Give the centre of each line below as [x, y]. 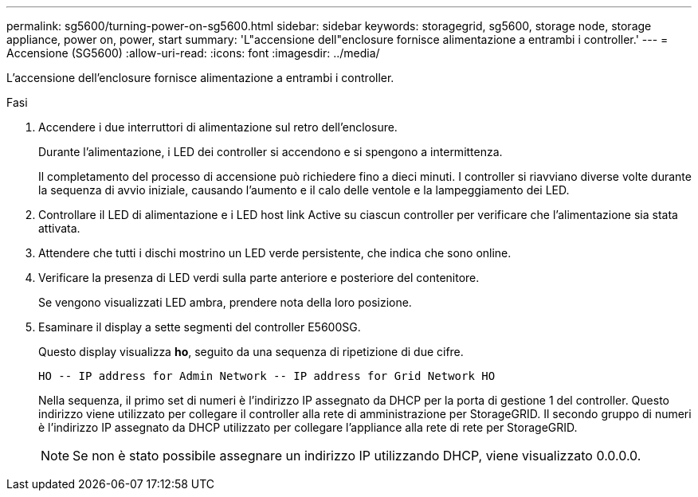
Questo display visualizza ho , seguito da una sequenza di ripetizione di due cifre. [251, 352]
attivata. [59, 228]
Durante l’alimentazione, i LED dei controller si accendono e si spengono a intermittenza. [271, 152]
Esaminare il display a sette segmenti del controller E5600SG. [200, 327]
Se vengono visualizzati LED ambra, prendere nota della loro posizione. [225, 302]
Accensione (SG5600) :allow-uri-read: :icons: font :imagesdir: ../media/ [193, 53]
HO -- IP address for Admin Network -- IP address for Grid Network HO [267, 376]
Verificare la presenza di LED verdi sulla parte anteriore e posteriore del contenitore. [259, 278]
